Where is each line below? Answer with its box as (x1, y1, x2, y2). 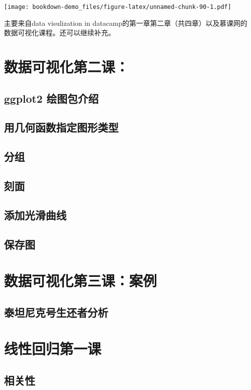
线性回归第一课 (4, 338, 102, 359)
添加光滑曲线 (4, 207, 66, 222)
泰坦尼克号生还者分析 (4, 304, 108, 320)
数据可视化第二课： (4, 57, 129, 77)
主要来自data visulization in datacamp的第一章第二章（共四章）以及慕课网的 (4, 17, 248, 28)
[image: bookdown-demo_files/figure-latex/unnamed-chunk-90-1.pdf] (4, 3, 232, 10)
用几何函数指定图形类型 (4, 120, 119, 135)
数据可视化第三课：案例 (4, 270, 157, 291)
